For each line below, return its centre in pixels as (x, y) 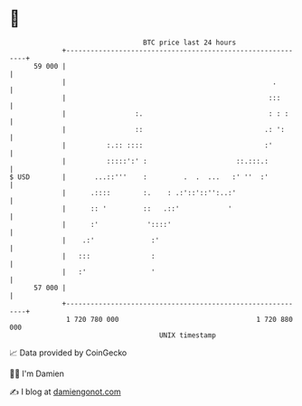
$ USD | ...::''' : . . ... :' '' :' (139, 177)
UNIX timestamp (188, 335)
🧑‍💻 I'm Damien (37, 373)
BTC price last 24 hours (190, 42)
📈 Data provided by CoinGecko (68, 353)
